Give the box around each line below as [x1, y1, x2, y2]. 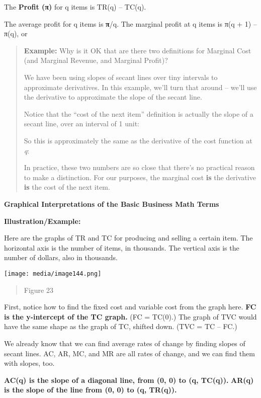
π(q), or [4, 28, 28, 39]
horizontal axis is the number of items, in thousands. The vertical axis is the [4, 242, 239, 253]
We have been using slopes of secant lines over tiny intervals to [24, 71, 218, 82]
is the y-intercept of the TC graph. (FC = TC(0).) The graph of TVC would [4, 311, 257, 322]
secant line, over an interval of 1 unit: [24, 118, 140, 129]
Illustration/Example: [4, 215, 81, 226]
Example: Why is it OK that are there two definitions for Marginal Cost [24, 45, 251, 55]
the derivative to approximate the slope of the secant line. [24, 92, 202, 102]
